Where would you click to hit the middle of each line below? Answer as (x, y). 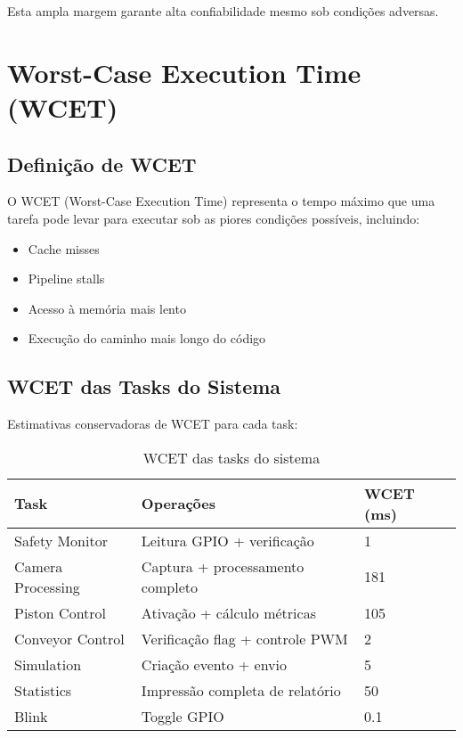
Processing (47, 586)
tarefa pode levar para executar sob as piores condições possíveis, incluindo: (214, 218)
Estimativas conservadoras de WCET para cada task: (153, 424)
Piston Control (61, 612)
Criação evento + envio (214, 664)
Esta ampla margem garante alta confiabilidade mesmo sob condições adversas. (223, 11)
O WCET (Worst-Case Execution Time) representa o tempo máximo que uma (221, 201)
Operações (178, 504)
